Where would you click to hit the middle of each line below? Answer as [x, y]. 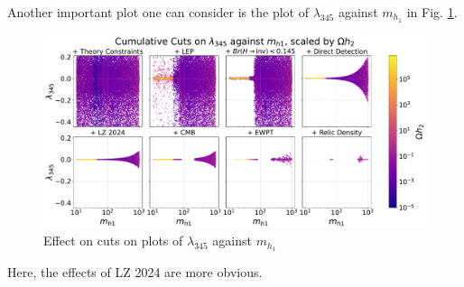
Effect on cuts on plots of [113, 241]
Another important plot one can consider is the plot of [158, 12]
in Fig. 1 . [432, 12]
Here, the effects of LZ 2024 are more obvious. [135, 271]
